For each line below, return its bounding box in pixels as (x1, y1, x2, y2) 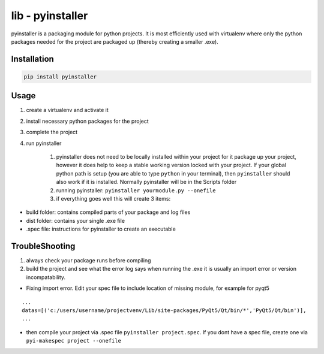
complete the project (26, 129, 78, 136)
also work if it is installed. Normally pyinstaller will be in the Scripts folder (56, 178, 237, 186)
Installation (11, 54, 54, 64)
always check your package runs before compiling (26, 257, 151, 264)
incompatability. (26, 273, 66, 281)
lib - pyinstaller (11, 9, 88, 22)
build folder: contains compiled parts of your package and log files (26, 208, 191, 216)
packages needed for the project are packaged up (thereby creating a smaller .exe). (11, 38, 218, 45)
